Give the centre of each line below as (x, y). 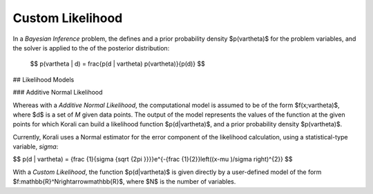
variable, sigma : (36, 147)
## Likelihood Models (44, 79)
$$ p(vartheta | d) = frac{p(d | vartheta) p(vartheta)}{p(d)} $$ (117, 64)
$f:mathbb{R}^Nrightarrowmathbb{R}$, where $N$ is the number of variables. (124, 182)
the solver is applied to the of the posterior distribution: (91, 48)
